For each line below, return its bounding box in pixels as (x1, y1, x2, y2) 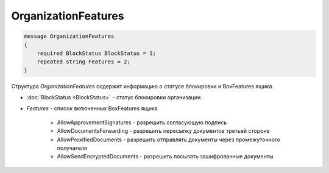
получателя (57, 144, 88, 152)
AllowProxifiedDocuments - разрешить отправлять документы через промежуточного (57, 136, 280, 143)
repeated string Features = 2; (37, 58, 130, 65)
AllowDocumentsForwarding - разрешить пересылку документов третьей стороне (57, 127, 271, 135)
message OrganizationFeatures (24, 33, 115, 40)
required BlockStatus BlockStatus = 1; (37, 49, 157, 57)
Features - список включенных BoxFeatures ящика (26, 105, 158, 112)
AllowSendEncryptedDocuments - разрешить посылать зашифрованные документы (57, 153, 274, 160)
